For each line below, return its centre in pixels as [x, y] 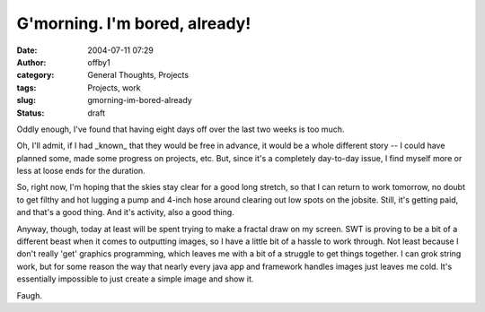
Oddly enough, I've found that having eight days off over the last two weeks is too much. [181, 129]
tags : [26, 87]
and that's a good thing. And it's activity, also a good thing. [126, 212]
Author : [31, 62]
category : [35, 75]
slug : [26, 100]
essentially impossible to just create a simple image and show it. [135, 279]
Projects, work [114, 87]
